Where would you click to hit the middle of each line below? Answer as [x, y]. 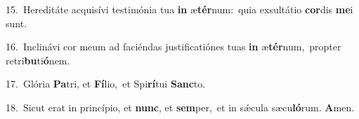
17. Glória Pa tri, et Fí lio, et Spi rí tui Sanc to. [106, 84]
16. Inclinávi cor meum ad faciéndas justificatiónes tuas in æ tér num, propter [174, 47]
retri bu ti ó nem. [38, 60]
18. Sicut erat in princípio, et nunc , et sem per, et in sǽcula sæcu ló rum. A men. [180, 107]
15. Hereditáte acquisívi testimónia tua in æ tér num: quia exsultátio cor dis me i [179, 9]
